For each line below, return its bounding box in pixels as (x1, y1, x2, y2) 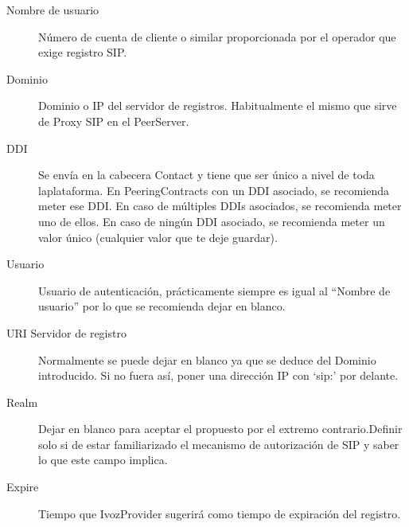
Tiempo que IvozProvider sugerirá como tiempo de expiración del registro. (38, 505, 401, 521)
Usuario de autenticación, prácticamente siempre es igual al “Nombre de (38, 282, 391, 299)
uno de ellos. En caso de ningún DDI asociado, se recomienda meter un (38, 213, 385, 229)
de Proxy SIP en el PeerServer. (38, 112, 189, 129)
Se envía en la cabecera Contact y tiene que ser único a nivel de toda (38, 166, 375, 183)
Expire (6, 478, 39, 495)
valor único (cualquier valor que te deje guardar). (38, 228, 278, 245)
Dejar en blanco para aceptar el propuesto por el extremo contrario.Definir (38, 420, 403, 437)
